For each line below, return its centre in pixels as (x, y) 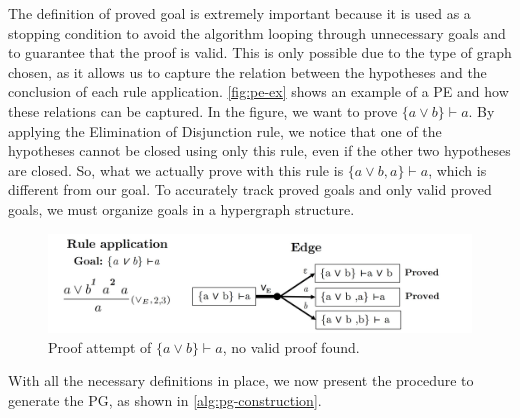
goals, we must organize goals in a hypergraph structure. (181, 208)
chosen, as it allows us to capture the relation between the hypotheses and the (247, 71)
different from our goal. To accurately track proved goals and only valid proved (250, 189)
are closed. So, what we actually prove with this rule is (176, 169)
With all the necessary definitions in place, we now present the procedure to (241, 380)
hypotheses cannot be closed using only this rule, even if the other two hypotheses (259, 150)
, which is (457, 169)
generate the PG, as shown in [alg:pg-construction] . (165, 399)
